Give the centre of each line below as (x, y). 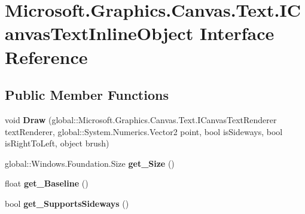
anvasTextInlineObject (99, 33)
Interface (237, 33)
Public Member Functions (87, 95)
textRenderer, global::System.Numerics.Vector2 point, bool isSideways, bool (144, 131)
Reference (46, 56)
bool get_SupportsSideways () (67, 203)
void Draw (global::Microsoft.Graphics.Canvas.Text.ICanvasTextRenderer (141, 119)
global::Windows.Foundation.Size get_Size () (90, 163)
